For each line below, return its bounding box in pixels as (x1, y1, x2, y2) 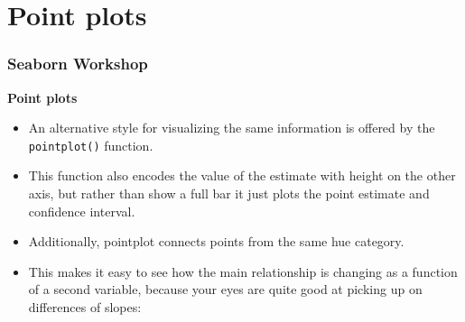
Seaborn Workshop (7, 52, 148, 75)
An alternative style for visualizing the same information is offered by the (28, 118, 435, 137)
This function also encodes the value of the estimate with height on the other (28, 166, 456, 185)
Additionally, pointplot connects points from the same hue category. (28, 232, 405, 251)
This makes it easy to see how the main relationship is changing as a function (28, 262, 458, 281)
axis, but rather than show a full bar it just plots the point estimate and (28, 184, 430, 203)
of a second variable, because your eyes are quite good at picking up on (28, 280, 423, 299)
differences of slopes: (28, 298, 142, 316)
